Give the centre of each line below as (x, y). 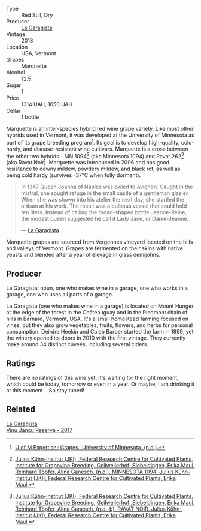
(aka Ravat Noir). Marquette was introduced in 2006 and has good (88, 163)
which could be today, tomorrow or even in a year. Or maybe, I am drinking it (100, 384)
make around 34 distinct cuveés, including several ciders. (77, 344)
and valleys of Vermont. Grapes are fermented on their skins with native (95, 248)
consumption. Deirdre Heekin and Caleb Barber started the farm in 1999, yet (100, 332)
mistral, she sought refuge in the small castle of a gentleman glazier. (105, 193)
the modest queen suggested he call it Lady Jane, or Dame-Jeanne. (105, 219)
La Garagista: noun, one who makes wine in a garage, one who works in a (97, 288)
